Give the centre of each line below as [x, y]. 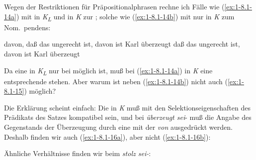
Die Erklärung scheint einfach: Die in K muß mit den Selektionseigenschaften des [127, 107]
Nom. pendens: [27, 27]
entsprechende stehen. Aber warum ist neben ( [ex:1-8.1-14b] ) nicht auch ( [116, 81]
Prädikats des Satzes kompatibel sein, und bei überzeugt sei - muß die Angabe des [128, 117]
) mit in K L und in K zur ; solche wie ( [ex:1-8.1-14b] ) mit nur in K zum [125, 17]
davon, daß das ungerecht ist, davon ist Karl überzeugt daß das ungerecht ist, [122, 44]
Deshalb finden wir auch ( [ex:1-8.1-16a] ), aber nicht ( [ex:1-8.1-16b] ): [107, 136]
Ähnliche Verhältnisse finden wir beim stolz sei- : [78, 153]
